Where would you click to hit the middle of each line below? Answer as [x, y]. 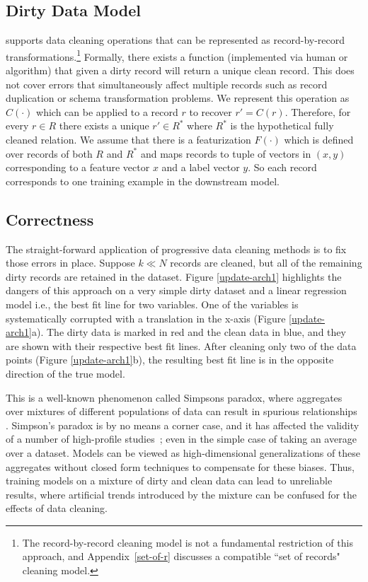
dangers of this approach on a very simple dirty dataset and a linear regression [176, 290]
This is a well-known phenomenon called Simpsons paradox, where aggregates [174, 397]
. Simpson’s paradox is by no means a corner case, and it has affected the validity [183, 425]
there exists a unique [104, 126]
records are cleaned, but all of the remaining [266, 263]
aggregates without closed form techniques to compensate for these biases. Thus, [180, 466]
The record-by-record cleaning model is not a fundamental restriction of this [188, 542]
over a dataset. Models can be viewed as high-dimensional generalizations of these [183, 452]
